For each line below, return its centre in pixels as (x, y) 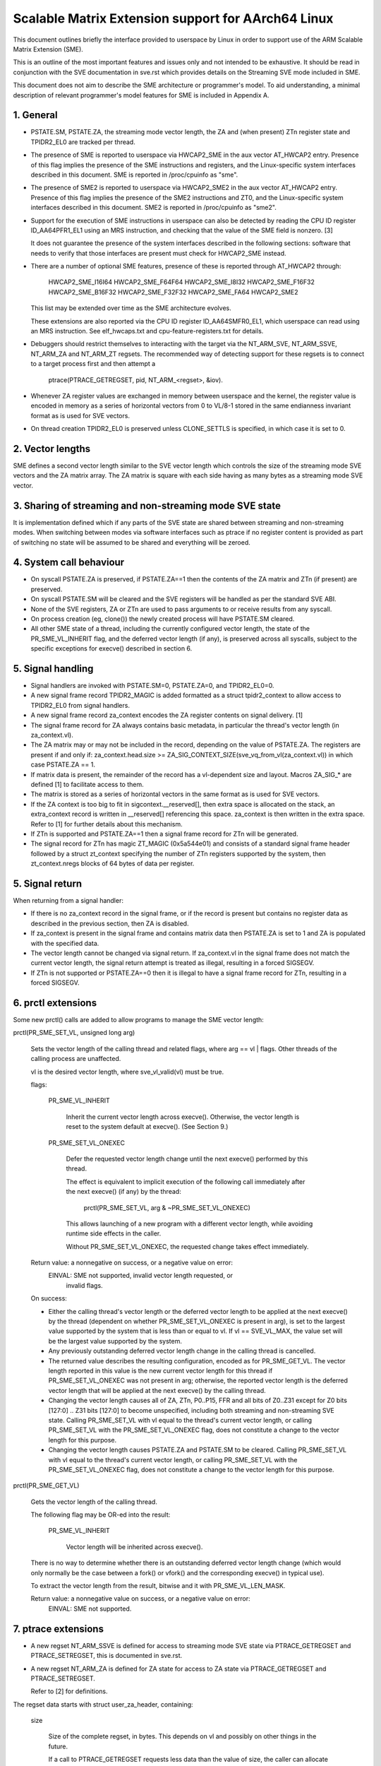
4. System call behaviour (69, 563)
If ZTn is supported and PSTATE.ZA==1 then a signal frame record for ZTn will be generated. (164, 834)
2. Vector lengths (52, 449)
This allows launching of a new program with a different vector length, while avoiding (189, 1223)
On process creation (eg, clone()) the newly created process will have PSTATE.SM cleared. (163, 619)
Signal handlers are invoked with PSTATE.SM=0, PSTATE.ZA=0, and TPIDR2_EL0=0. (152, 686)
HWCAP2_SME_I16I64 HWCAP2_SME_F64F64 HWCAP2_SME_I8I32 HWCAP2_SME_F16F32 (182, 282)
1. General (35, 115)
